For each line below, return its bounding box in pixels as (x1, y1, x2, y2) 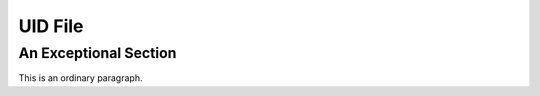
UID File (18, 15, 84, 37)
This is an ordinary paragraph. (18, 72, 143, 84)
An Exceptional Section (18, 44, 177, 62)
